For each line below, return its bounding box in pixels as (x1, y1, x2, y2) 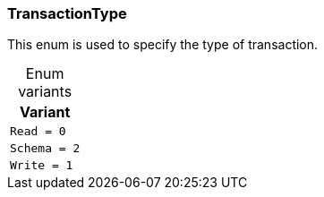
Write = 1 (10, 158, 73, 173)
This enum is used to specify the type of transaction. (7, 37, 319, 53)
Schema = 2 (10, 141, 81, 156)
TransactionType (7, 4, 127, 22)
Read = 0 (10, 124, 66, 139)
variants (18, 82, 72, 101)
